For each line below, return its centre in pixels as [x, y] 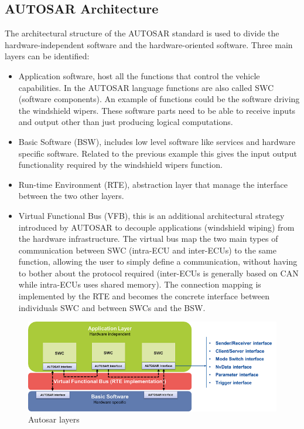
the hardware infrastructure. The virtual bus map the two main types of [148, 239]
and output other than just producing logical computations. [126, 122]
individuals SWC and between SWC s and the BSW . [112, 307]
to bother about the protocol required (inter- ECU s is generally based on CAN [158, 273]
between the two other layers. [71, 196]
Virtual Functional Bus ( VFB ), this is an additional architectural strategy [151, 215]
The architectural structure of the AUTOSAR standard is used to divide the [142, 33]
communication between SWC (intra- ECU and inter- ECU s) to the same [147, 250]
